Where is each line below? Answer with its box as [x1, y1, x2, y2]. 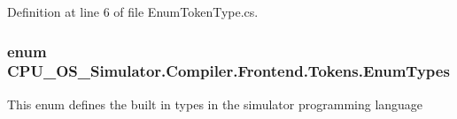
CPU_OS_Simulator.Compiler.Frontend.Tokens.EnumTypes [7, 60, 450, 82]
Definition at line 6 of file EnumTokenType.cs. [7, 3, 259, 20]
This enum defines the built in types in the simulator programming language [7, 94, 423, 113]
